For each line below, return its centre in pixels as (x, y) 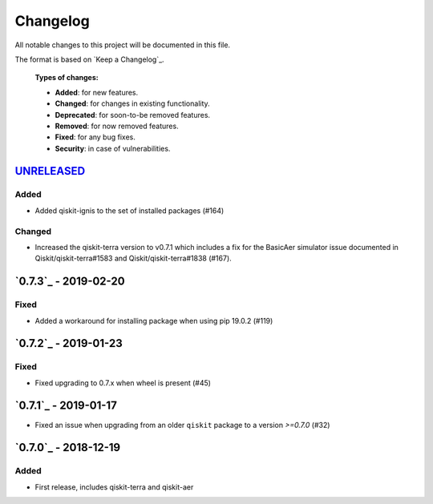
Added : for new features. (97, 92)
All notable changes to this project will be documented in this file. (123, 45)
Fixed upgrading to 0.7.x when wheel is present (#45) (123, 383)
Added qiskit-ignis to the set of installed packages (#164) (129, 210)
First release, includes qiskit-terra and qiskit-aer (114, 487)
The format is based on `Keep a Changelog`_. (89, 59)
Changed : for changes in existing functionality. (132, 103)
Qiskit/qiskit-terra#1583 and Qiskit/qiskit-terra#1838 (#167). (133, 258)
